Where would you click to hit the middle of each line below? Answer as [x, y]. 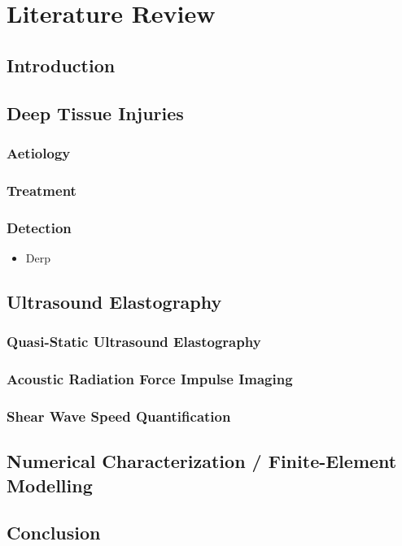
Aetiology [39, 152]
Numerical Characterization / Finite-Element [202, 461]
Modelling [50, 485]
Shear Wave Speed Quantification [119, 416]
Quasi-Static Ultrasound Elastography [134, 342]
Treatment [42, 190]
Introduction [61, 65]
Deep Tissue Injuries [95, 113]
